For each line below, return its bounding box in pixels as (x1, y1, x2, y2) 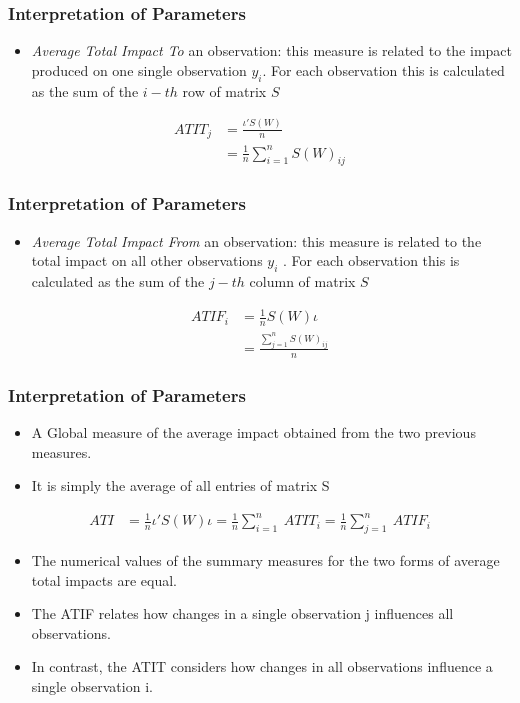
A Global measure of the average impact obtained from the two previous (31, 421, 476, 442)
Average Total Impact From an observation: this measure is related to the (31, 230, 482, 251)
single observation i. (31, 676, 153, 697)
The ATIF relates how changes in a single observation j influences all (31, 603, 454, 624)
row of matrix (182, 80, 267, 101)
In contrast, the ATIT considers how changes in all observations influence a (31, 656, 493, 677)
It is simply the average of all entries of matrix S (31, 475, 330, 496)
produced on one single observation (31, 59, 247, 80)
